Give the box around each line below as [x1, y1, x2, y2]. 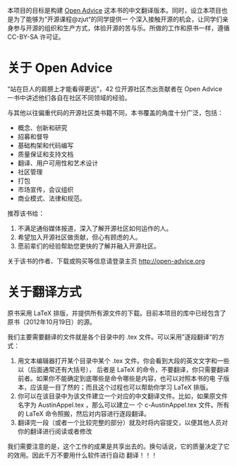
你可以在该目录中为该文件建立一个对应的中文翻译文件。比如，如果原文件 [17, 391, 228, 400]
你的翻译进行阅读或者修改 [17, 426, 92, 436]
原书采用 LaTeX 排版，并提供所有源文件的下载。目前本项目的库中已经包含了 [7, 309, 226, 317]
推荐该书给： [7, 209, 44, 217]
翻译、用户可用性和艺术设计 [17, 158, 99, 167]
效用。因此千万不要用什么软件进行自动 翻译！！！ [13, 450, 157, 459]
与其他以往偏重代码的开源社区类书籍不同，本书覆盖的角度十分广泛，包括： [7, 108, 224, 116]
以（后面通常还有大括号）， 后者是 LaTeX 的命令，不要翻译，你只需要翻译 [17, 365, 229, 374]
